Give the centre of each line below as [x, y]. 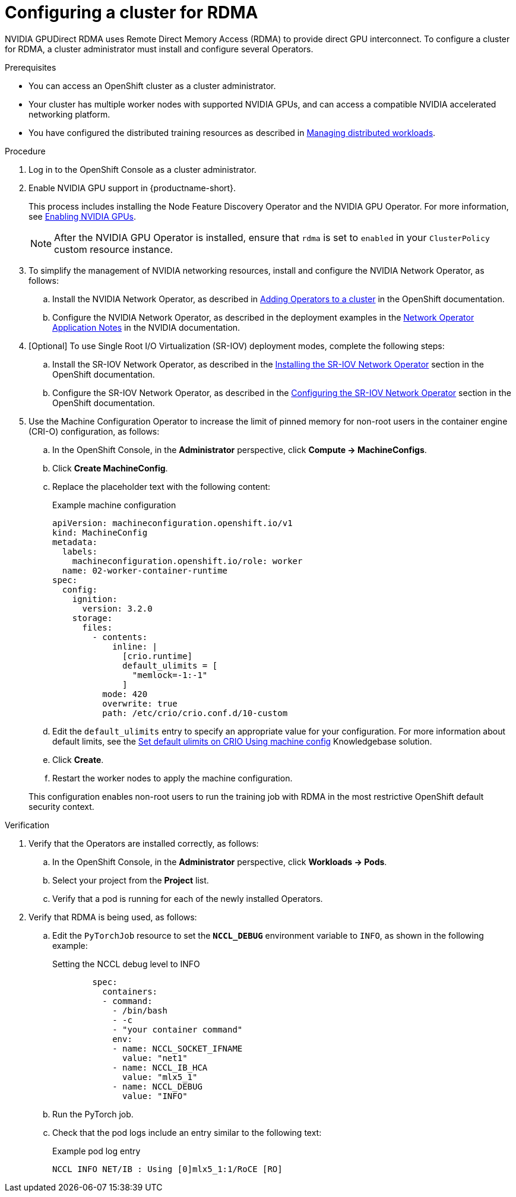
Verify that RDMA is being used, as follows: [113, 917]
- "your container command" [178, 1029]
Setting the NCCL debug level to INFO [126, 964]
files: [97, 627]
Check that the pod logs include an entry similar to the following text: [187, 1132]
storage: [92, 618]
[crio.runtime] [158, 656]
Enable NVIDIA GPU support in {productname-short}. [132, 188]
